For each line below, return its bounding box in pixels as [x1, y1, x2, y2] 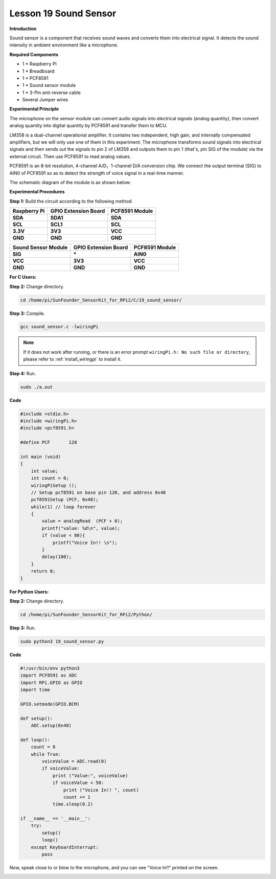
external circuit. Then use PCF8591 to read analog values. [9, 153, 131, 160]
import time [20, 687, 51, 693]
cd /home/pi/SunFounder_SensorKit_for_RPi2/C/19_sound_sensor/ [20, 297, 182, 303]
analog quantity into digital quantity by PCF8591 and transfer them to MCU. [9, 123, 168, 129]
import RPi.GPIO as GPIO [20, 680, 83, 685]
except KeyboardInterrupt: [31, 844, 99, 850]
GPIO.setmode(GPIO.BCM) [20, 701, 80, 707]
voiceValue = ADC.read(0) [41, 758, 107, 764]
